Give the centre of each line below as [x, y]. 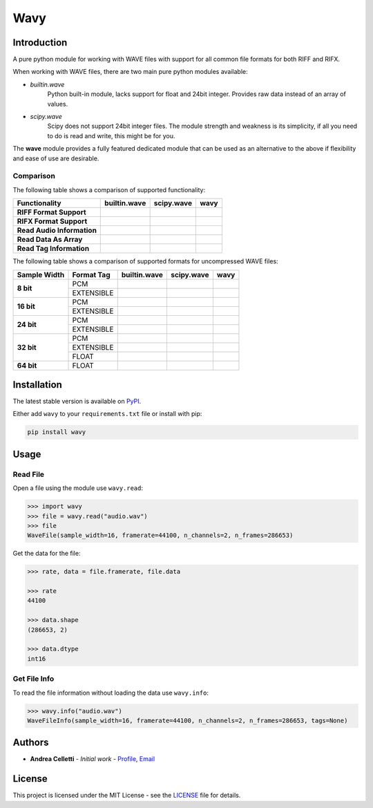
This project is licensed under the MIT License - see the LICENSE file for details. [127, 796]
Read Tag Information [53, 249]
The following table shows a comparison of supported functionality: [109, 189]
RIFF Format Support [51, 212]
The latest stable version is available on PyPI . [77, 402]
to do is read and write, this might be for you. [111, 135]
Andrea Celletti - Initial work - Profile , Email [93, 759]
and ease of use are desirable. [56, 158]
